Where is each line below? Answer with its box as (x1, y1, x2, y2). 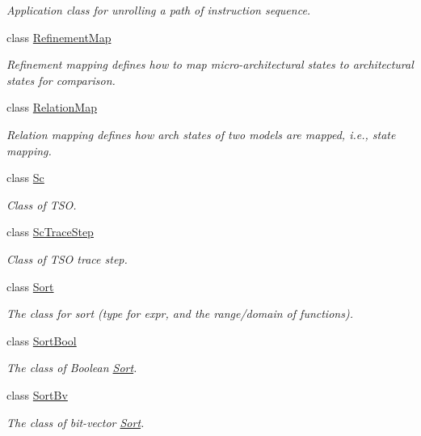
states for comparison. (6, 71, 116, 88)
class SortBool (6, 332, 77, 349)
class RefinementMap (6, 28, 112, 45)
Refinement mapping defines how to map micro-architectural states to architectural (6, 56, 414, 73)
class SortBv (6, 386, 68, 403)
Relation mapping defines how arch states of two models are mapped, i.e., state (6, 125, 396, 142)
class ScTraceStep (6, 223, 94, 240)
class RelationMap (6, 99, 97, 116)
